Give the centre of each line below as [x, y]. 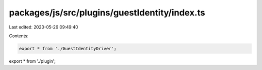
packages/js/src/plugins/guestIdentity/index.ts [107, 13]
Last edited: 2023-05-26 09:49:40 [44, 27]
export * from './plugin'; [32, 61]
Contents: [19, 36]
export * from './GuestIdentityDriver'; [68, 49]
